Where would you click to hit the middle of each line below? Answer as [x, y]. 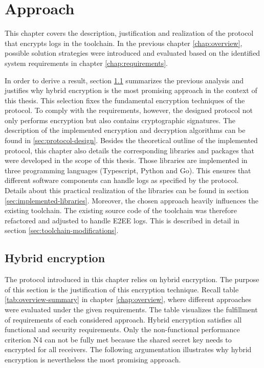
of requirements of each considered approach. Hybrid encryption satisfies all [123, 319]
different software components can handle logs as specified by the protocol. [122, 180]
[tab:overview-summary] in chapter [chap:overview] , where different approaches [128, 299]
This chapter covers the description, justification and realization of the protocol [129, 33]
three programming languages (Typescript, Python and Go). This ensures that [128, 170]
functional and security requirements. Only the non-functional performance [122, 329]
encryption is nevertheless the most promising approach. [93, 359]
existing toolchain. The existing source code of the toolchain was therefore [121, 210]
